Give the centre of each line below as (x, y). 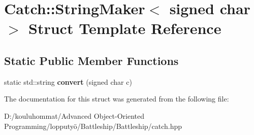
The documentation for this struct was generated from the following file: (117, 99)
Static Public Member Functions (91, 60)
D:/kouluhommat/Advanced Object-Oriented (74, 115)
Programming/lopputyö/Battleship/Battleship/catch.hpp (93, 126)
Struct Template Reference (125, 28)
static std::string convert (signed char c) (68, 81)
